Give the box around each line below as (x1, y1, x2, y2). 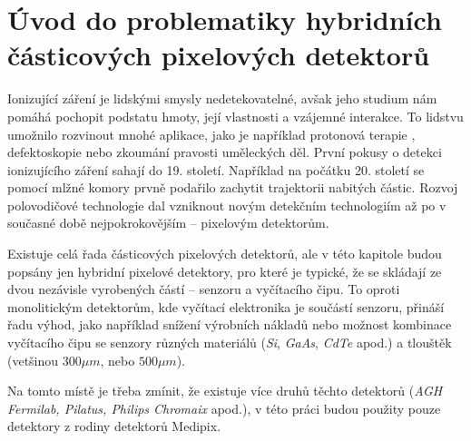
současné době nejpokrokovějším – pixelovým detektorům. (7, 213, 329, 232)
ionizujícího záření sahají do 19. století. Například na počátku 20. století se (7, 160, 425, 179)
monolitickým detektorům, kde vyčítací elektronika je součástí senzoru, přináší (7, 297, 445, 316)
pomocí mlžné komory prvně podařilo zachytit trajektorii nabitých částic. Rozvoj (7, 178, 458, 197)
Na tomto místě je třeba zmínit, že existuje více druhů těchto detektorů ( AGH (7, 381, 443, 400)
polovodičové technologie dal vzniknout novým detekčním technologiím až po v (7, 195, 446, 214)
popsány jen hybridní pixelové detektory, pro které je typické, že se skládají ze (7, 261, 442, 280)
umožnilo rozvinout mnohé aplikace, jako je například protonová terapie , (7, 124, 416, 143)
